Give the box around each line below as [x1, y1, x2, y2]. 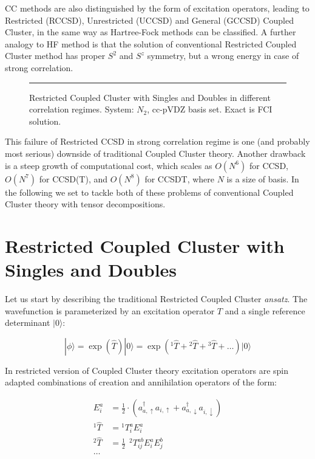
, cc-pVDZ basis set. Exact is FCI [147, 103, 273, 116]
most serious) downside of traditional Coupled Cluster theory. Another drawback [5, 147, 306, 159]
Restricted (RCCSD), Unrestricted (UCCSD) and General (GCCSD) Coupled [5, 13, 294, 26]
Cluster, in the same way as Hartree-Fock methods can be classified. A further [5, 26, 296, 38]
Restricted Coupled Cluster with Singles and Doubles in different [29, 91, 271, 103]
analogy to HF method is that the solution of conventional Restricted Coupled [5, 37, 297, 50]
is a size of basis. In [226, 172, 299, 185]
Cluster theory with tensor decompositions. [5, 198, 166, 210]
